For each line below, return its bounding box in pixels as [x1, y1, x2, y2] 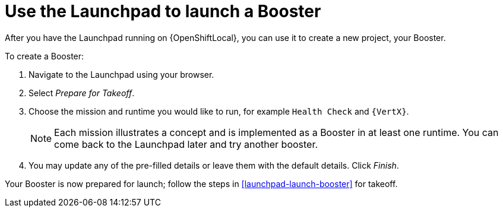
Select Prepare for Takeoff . [29, 87, 135, 98]
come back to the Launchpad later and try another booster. [54, 138, 318, 150]
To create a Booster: [5, 50, 84, 61]
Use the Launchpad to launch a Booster [5, 1, 321, 21]
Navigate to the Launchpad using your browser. [29, 69, 214, 80]
